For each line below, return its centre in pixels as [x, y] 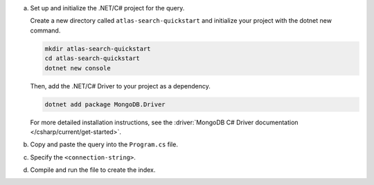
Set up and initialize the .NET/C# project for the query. [107, 8]
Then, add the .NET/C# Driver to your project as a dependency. [120, 86]
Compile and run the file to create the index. [93, 170]
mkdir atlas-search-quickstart [98, 49]
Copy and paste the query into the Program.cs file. [104, 144]
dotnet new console [78, 68]
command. [45, 30]
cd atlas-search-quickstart [92, 58]
